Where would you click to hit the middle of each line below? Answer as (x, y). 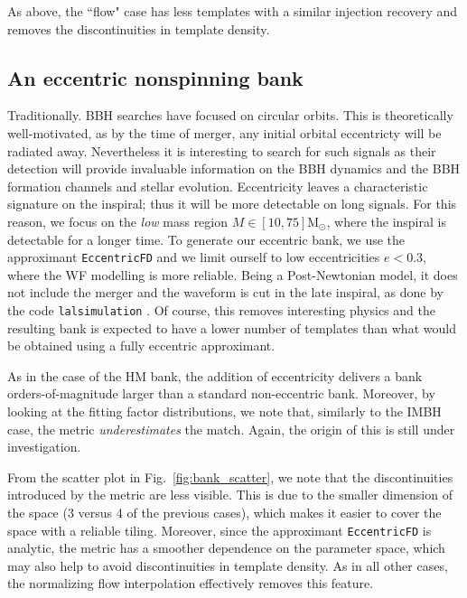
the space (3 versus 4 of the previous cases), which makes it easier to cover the (224, 512)
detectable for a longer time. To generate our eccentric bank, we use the (206, 239)
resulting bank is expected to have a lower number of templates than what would (232, 327)
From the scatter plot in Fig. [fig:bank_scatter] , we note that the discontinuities (230, 477)
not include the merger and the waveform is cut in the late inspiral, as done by (225, 292)
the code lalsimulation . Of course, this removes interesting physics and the (221, 309)
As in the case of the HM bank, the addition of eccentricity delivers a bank (215, 375)
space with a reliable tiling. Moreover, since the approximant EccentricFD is (219, 530)
